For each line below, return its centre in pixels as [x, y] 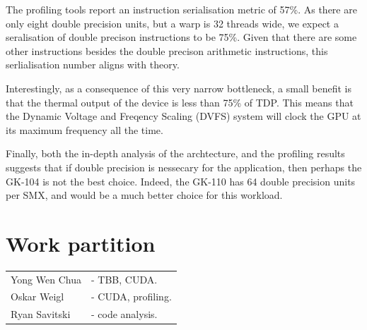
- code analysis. [124, 314]
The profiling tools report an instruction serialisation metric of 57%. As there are [181, 9]
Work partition [81, 243]
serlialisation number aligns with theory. [93, 65]
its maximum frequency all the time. [85, 129]
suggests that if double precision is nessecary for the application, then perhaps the [184, 167]
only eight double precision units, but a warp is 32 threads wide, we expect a [172, 23]
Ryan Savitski [41, 314]
